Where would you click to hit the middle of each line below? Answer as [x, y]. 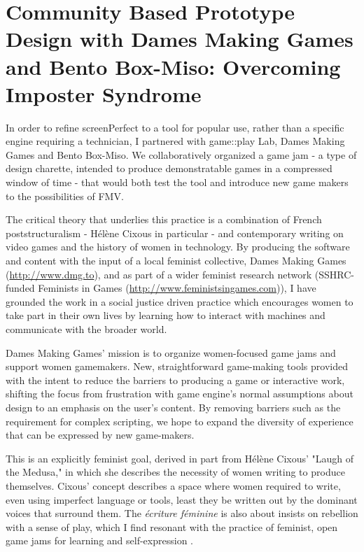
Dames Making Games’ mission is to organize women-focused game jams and [171, 352]
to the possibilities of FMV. [65, 196]
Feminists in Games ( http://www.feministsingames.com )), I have [177, 288]
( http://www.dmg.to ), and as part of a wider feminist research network [159, 274]
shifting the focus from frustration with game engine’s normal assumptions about [180, 394]
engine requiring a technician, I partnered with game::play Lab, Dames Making [175, 141]
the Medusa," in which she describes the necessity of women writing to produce [175, 472]
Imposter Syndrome [104, 93]
